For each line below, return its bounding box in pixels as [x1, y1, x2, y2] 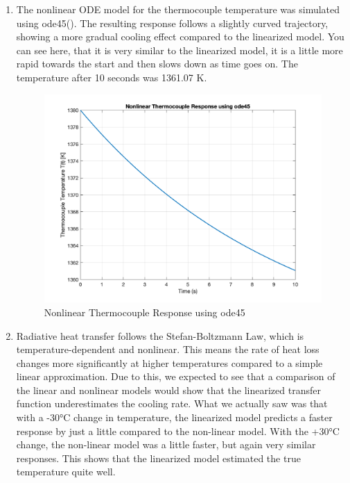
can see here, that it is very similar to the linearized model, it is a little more [16, 42, 343, 57]
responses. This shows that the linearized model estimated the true [16, 450, 301, 465]
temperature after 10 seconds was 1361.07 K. [16, 69, 207, 84]
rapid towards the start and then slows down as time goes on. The [16, 56, 298, 71]
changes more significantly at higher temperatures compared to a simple [16, 355, 323, 370]
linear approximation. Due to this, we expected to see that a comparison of [16, 369, 335, 384]
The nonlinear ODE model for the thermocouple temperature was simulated [16, 2, 340, 16]
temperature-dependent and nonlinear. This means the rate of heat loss [16, 342, 320, 357]
